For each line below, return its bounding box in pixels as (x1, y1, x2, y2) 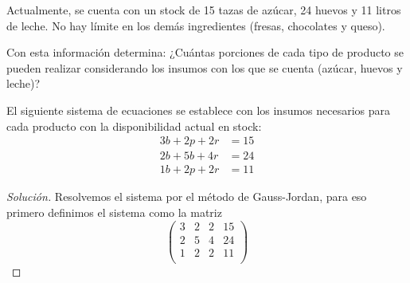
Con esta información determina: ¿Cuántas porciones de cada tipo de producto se (6, 44, 404, 61)
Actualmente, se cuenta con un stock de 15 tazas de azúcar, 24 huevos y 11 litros (6, 2, 401, 18)
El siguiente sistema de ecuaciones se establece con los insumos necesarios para (6, 101, 391, 118)
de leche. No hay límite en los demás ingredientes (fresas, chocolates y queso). (6, 17, 385, 33)
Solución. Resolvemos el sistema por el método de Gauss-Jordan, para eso (6, 188, 367, 205)
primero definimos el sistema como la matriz (6, 203, 222, 220)
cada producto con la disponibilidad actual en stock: (6, 117, 262, 134)
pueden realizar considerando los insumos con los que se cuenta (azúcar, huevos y (6, 59, 403, 76)
